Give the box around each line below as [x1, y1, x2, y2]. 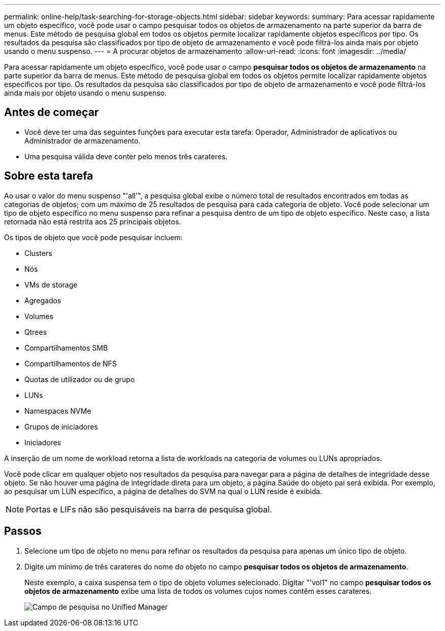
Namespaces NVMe [24, 406, 91, 415]
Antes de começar [4, 106, 99, 119]
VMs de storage [24, 280, 78, 289]
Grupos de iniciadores [24, 422, 98, 431]
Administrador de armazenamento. [24, 136, 141, 145]
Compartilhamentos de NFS [24, 359, 117, 368]
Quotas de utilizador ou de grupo [24, 375, 135, 384]
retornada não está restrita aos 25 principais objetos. [4, 217, 181, 226]
